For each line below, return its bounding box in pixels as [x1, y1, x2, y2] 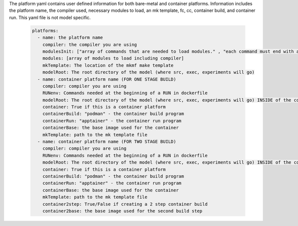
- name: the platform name [37, 35, 103, 41]
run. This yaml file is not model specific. [9, 14, 91, 20]
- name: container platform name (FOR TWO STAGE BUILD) [37, 139, 176, 145]
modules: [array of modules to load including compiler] [42, 56, 184, 61]
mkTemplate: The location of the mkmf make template [42, 62, 174, 68]
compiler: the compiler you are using [42, 42, 137, 47]
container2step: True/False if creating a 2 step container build [42, 201, 208, 207]
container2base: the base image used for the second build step [42, 208, 203, 214]
